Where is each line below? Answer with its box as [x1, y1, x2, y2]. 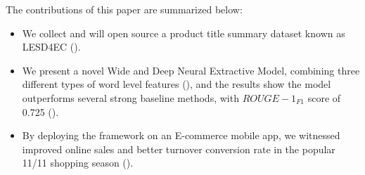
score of [307, 90, 341, 105]
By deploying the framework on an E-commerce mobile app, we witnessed [22, 128, 340, 143]
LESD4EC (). [22, 39, 81, 54]
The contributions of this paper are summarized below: [6, 2, 243, 16]
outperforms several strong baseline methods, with [22, 90, 239, 105]
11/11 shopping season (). [22, 155, 134, 170]
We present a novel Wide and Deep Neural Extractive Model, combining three [22, 63, 360, 77]
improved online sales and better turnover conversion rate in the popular [22, 141, 335, 156]
